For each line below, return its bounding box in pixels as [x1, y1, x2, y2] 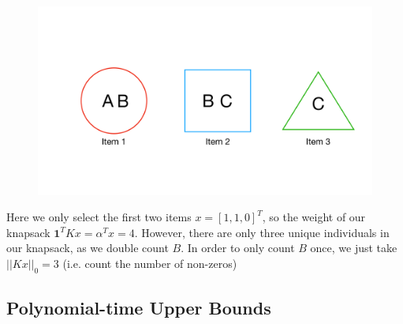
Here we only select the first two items [6, 209, 192, 225]
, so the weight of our [262, 209, 366, 225]
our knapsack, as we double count [6, 239, 169, 256]
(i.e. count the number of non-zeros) [62, 254, 237, 271]
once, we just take [310, 239, 397, 256]
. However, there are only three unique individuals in [134, 224, 390, 240]
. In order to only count [181, 239, 295, 256]
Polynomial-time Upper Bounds [6, 296, 271, 320]
